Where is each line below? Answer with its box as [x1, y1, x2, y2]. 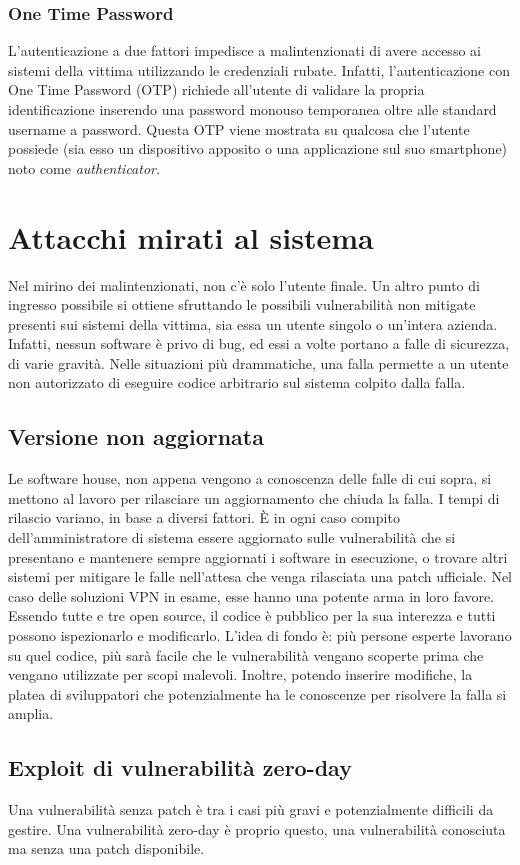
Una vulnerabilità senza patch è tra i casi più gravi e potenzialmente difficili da [8, 799, 494, 820]
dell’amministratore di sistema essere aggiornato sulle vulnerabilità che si [8, 527, 456, 548]
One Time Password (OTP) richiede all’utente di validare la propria [8, 79, 425, 100]
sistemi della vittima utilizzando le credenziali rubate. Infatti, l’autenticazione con [8, 59, 510, 80]
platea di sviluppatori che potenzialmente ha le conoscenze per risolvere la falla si [8, 683, 507, 704]
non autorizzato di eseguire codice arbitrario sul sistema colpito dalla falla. [8, 372, 466, 393]
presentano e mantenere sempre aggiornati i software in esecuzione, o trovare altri [8, 546, 508, 567]
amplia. [8, 703, 54, 724]
